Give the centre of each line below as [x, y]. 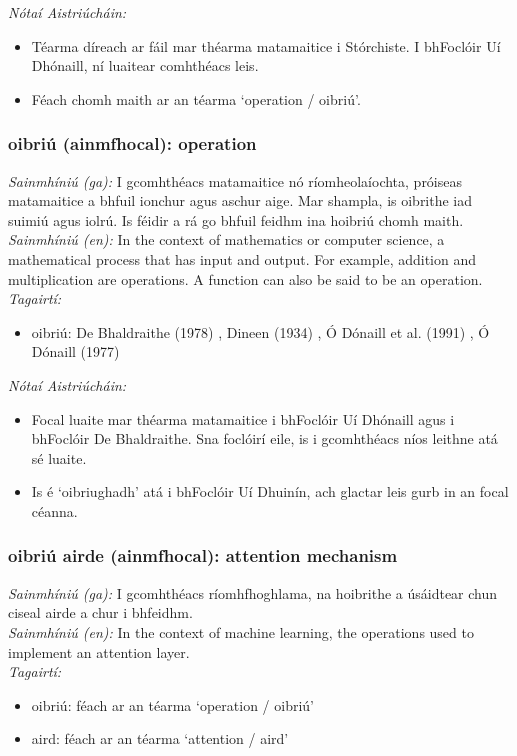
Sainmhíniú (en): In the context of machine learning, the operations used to [241, 631]
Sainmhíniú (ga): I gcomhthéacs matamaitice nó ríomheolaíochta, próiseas [235, 180]
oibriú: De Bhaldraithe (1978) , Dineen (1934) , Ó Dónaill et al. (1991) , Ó [260, 331]
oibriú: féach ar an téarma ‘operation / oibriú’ [172, 704]
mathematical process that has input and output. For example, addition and [242, 258]
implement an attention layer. [99, 651]
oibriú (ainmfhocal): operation [132, 143]
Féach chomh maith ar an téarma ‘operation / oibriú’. [196, 98]
